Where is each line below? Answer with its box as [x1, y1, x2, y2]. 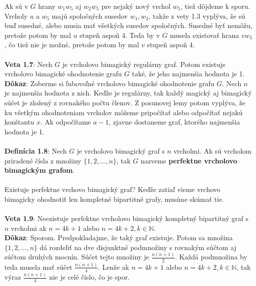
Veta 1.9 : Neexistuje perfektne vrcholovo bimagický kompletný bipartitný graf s [4, 213, 249, 223]
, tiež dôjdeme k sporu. [181, 1, 250, 11]
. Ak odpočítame [40, 117, 91, 127]
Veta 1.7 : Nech [4, 59, 53, 69]
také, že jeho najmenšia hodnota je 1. [132, 68, 245, 79]
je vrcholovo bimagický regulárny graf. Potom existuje [62, 59, 226, 69]
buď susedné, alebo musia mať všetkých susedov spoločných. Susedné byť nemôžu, [4, 20, 253, 31]
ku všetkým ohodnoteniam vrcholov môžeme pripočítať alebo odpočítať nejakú [4, 107, 243, 117]
